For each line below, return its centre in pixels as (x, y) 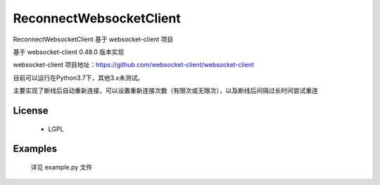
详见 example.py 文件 (62, 167)
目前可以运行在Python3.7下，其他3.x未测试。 (78, 78)
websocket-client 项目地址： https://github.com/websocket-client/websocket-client (134, 65)
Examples (35, 149)
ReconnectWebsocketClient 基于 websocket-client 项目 (93, 39)
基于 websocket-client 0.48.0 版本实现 (69, 52)
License (31, 110)
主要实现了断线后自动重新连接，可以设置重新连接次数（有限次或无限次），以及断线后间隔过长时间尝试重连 (165, 90)
